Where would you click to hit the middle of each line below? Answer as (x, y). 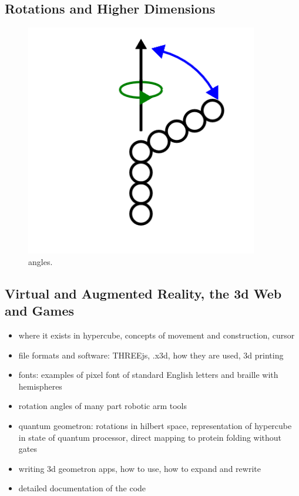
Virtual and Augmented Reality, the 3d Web (143, 293)
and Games (40, 311)
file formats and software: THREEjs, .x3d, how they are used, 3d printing (151, 355)
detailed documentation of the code (82, 488)
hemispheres (40, 386)
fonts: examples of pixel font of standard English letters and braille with (148, 375)
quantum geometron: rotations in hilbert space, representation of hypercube (155, 425)
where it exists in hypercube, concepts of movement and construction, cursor (157, 335)
